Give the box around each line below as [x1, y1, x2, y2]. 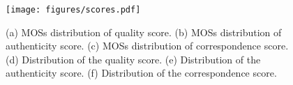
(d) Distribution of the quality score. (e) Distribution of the [6, 52, 261, 66]
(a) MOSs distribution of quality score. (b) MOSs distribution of [6, 24, 282, 39]
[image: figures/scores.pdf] [6, 5, 141, 15]
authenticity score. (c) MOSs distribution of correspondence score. [6, 38, 289, 53]
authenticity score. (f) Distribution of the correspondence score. [6, 65, 277, 80]
